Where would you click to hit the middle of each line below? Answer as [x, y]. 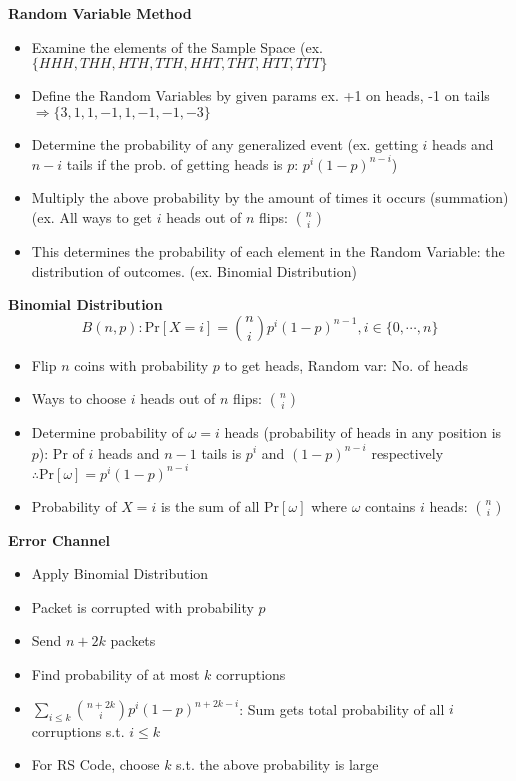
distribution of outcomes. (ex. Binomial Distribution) [194, 270]
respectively [407, 452]
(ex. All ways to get [92, 217]
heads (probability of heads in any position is [363, 432]
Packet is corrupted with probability [142, 606]
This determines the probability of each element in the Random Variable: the [268, 251]
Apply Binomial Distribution [120, 573]
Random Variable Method [100, 13]
